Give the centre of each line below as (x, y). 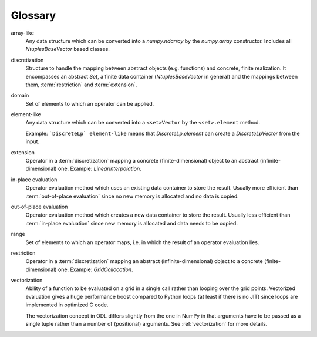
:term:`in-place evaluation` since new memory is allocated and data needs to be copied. (131, 223)
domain (20, 95)
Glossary (33, 15)
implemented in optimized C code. (67, 305)
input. (33, 141)
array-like (23, 33)
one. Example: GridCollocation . (95, 269)
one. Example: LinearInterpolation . (100, 169)
